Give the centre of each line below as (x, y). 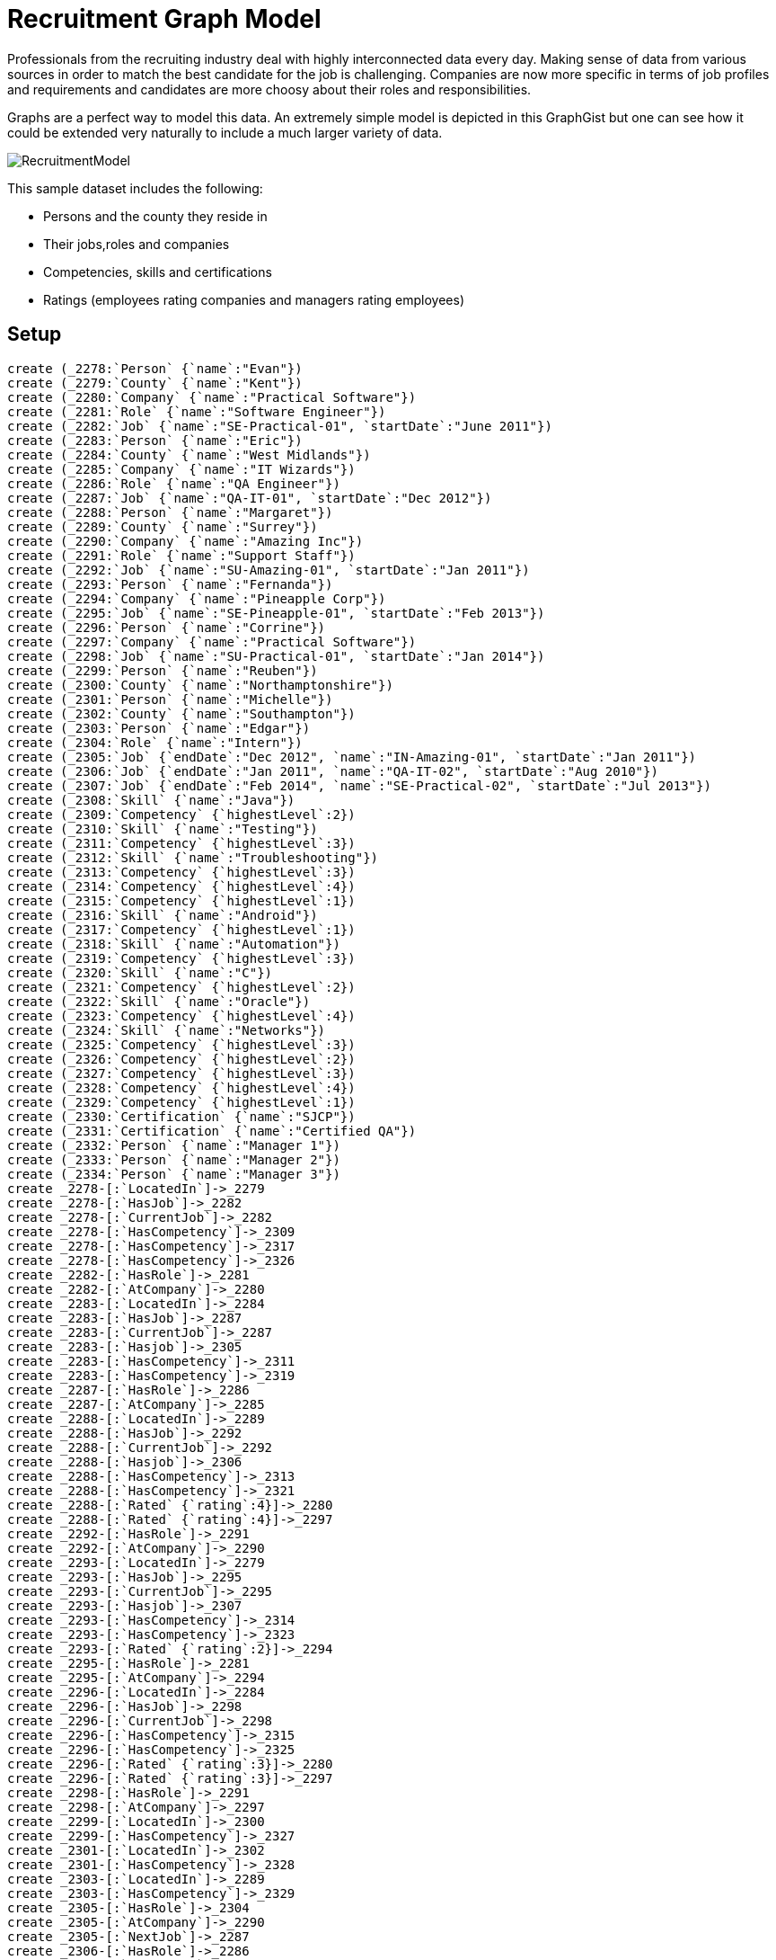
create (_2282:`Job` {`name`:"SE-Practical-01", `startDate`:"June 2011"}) (280, 426)
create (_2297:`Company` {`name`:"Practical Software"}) (212, 641)
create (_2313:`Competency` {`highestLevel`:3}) (181, 872)
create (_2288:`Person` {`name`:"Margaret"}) (170, 512)
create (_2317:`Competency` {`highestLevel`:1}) (181, 929)
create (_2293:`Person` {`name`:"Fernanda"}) (170, 584)
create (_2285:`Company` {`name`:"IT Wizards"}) (181, 469)
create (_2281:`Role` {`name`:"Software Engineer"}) (197, 411)
